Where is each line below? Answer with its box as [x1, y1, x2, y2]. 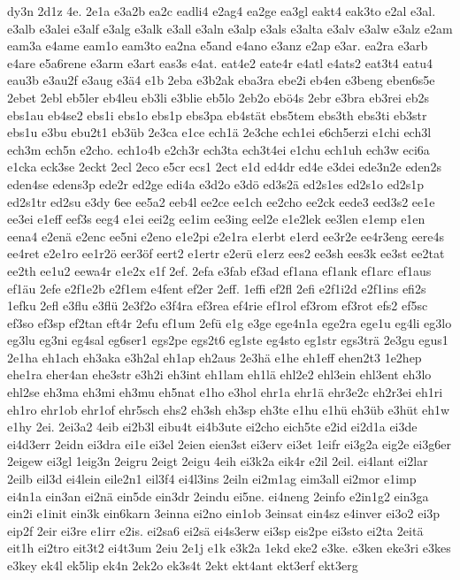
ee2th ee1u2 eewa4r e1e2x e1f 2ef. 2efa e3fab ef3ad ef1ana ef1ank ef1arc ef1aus [7, 261, 432, 279]
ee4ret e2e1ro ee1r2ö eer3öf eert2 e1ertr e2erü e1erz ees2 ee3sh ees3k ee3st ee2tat [7, 244, 445, 263]
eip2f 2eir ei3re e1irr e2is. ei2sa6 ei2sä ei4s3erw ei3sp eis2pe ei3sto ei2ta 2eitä [7, 521, 424, 539]
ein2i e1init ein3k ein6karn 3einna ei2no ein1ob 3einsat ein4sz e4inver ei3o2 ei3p [7, 504, 441, 523]
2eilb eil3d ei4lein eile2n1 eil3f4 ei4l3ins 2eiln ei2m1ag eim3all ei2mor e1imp [7, 469, 417, 488]
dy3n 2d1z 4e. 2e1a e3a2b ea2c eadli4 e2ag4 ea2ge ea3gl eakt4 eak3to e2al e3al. [7, 2, 436, 19]
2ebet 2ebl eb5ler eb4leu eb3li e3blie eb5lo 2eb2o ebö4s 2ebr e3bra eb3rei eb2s [7, 88, 430, 106]
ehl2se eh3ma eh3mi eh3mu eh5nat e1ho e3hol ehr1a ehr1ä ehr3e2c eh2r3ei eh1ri [7, 383, 443, 401]
